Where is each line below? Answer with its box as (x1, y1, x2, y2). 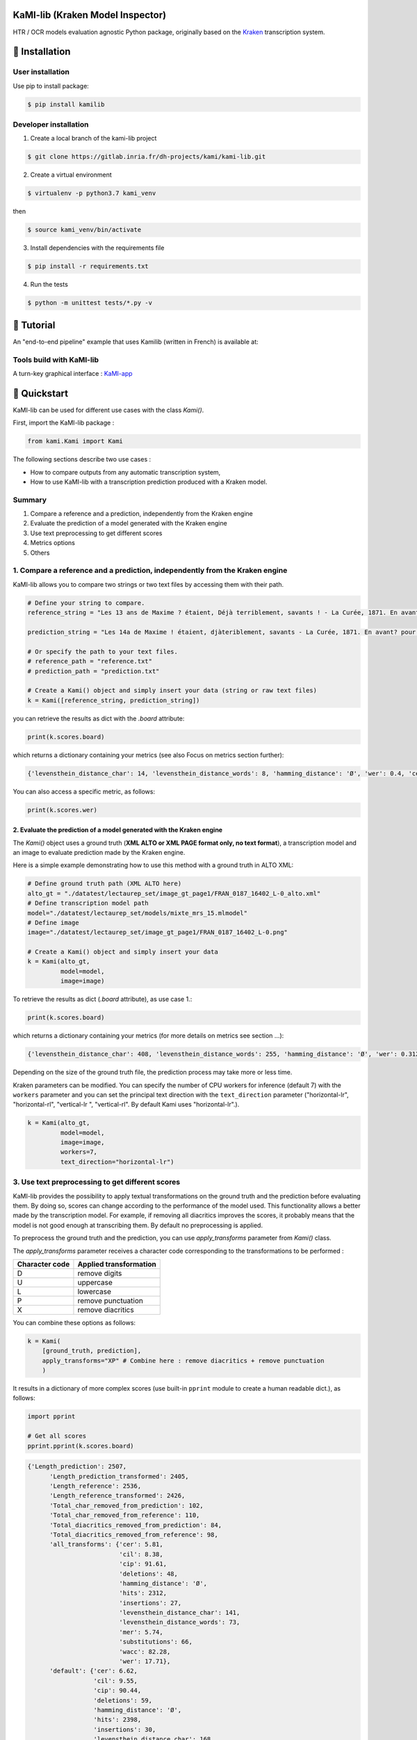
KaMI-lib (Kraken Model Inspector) (13, 9, 167, 21)
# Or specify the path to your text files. (27, 647, 179, 656)
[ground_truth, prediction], (42, 1347, 142, 1355)
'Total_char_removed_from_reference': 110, (49, 1511, 200, 1519)
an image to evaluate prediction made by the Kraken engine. (13, 848, 186, 856)
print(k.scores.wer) (27, 806, 97, 814)
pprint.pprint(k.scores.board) (27, 1441, 135, 1450)
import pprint (27, 1413, 76, 1421)
